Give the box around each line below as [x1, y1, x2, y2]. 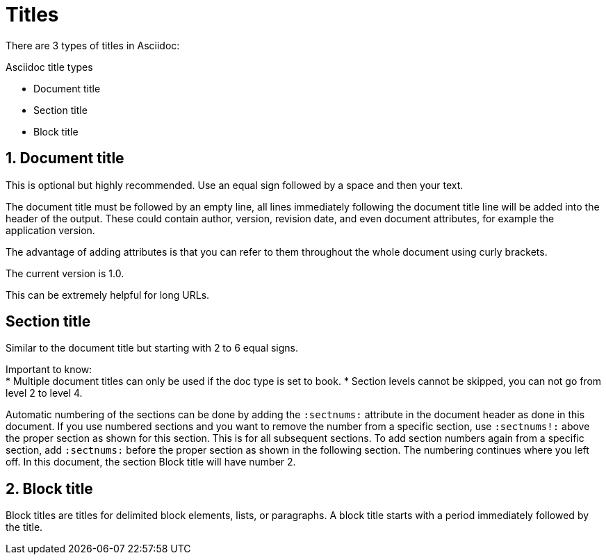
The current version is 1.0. [6, 267, 124, 279]
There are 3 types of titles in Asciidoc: [6, 39, 180, 51]
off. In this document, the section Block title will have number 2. [6, 456, 296, 468]
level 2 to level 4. [6, 387, 83, 400]
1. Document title [6, 149, 124, 167]
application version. [6, 224, 95, 236]
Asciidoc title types [6, 60, 93, 73]
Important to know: [6, 363, 92, 376]
